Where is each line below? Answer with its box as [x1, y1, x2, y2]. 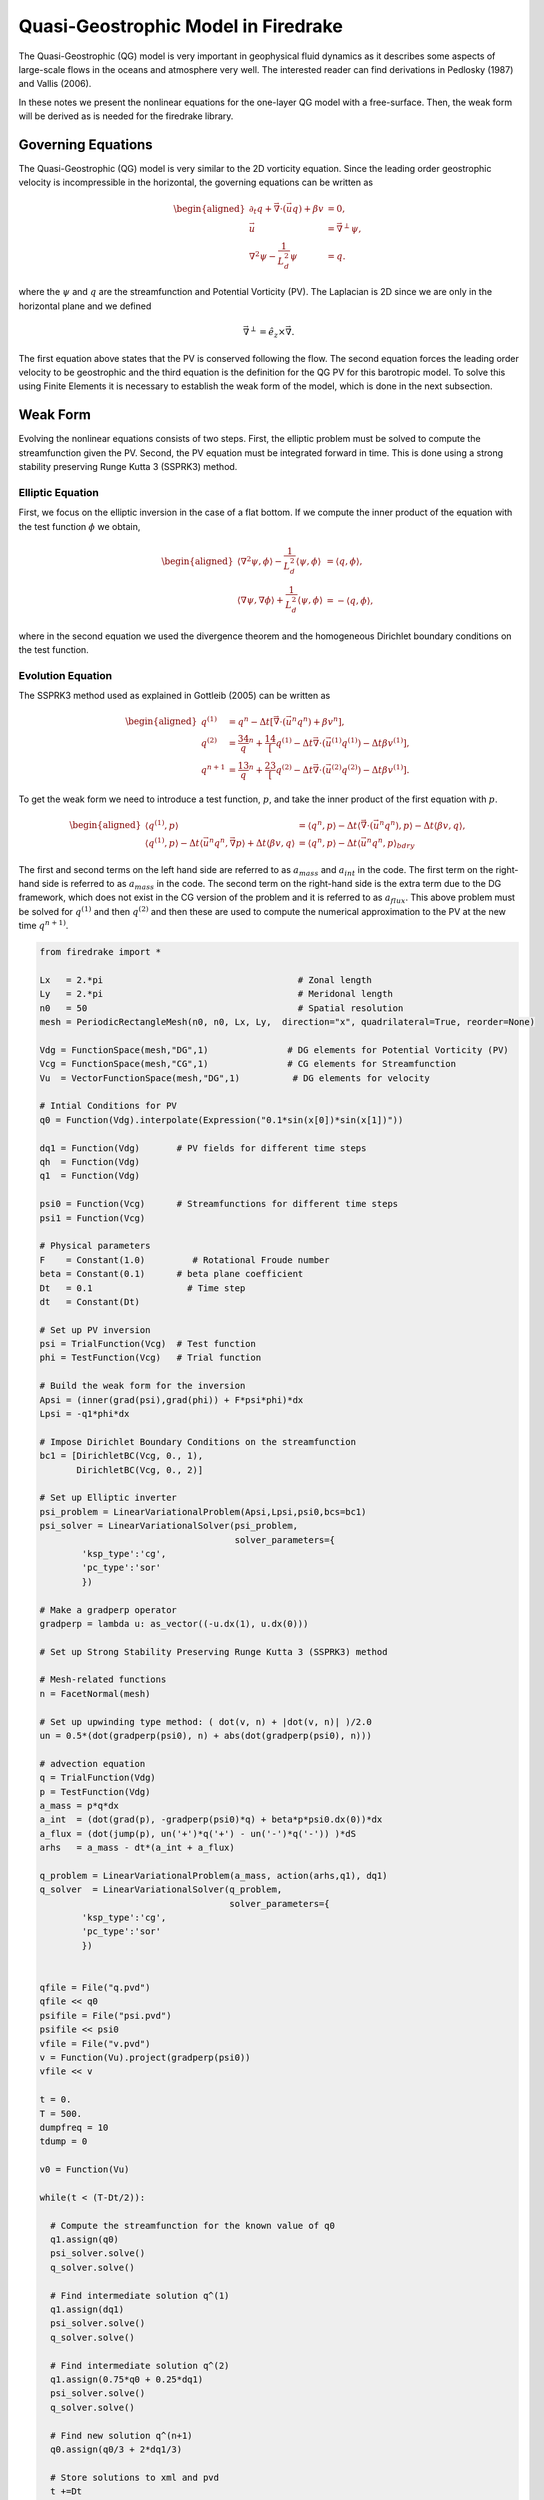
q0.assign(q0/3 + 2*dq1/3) [50, 2443, 183, 2455]
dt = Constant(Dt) [39, 1296, 140, 1307]
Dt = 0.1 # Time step [39, 1282, 246, 1294]
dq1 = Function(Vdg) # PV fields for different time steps [39, 1142, 367, 1154]
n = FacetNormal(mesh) [39, 1688, 151, 1699]
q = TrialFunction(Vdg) [39, 1772, 157, 1784]
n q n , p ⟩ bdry [366, 836, 415, 851]
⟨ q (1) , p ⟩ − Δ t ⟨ [145, 836, 204, 849]
